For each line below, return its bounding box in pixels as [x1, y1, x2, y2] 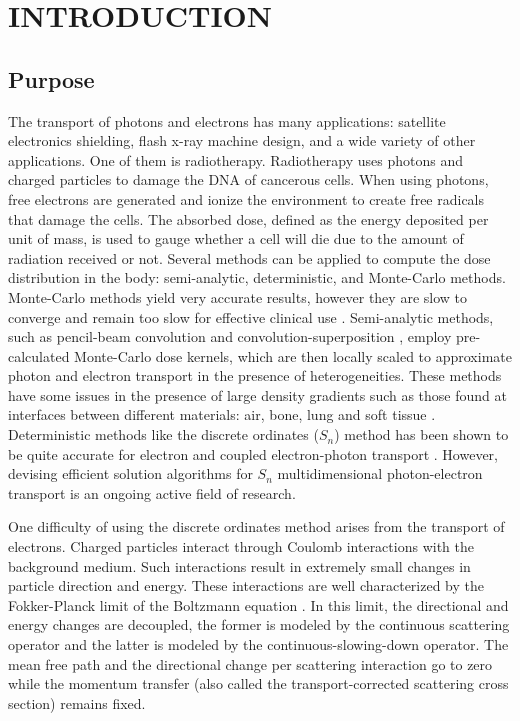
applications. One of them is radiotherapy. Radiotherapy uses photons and [8, 149, 463, 170]
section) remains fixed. [8, 692, 146, 713]
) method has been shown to [334, 424, 509, 445]
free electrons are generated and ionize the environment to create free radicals [8, 188, 485, 209]
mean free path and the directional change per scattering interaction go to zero [8, 653, 493, 674]
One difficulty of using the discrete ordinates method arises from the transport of [8, 516, 505, 537]
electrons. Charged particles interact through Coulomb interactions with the [8, 536, 474, 557]
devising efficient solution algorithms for [8, 463, 253, 484]
